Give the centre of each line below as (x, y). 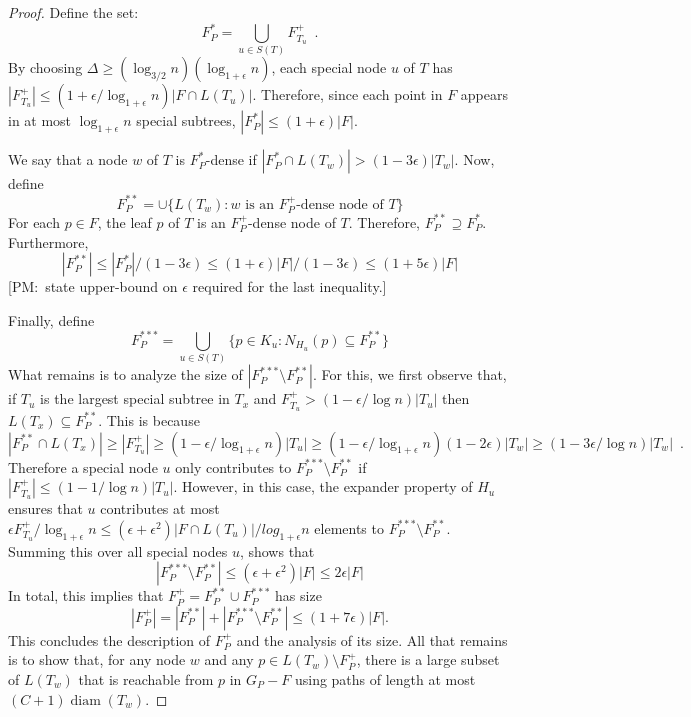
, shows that (277, 550)
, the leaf (124, 221)
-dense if (231, 159)
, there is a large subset (428, 659)
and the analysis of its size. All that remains (372, 639)
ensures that (45, 508)
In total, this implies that (86, 595)
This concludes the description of (109, 639)
